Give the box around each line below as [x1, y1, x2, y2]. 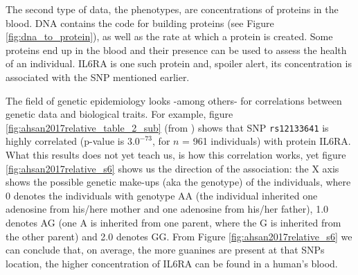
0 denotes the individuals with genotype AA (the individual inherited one [6, 188, 318, 202]
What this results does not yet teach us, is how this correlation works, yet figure [6, 148, 346, 161]
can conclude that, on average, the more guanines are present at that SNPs [6, 242, 325, 257]
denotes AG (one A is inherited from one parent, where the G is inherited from [6, 215, 341, 229]
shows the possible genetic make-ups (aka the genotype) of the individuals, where [6, 175, 351, 189]
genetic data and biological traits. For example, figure [6, 107, 233, 121]
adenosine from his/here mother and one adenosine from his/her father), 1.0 [6, 202, 329, 216]
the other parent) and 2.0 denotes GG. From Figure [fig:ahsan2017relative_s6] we [6, 229, 352, 243]
